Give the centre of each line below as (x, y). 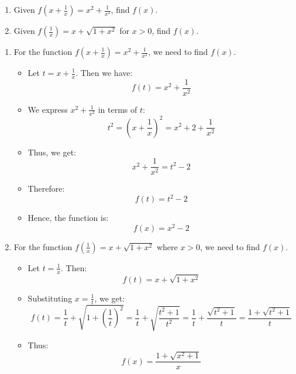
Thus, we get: (52, 152)
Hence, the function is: (68, 218)
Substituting (50, 298)
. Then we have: (104, 72)
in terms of (118, 109)
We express (48, 109)
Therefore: (46, 188)
